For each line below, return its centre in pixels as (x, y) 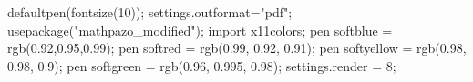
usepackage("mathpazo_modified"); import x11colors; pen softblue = (200, 30)
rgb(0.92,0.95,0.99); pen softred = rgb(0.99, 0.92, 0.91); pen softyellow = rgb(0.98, (237, 48)
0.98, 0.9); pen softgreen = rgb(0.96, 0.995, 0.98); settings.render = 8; (202, 65)
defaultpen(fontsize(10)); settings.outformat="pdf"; (150, 12)
